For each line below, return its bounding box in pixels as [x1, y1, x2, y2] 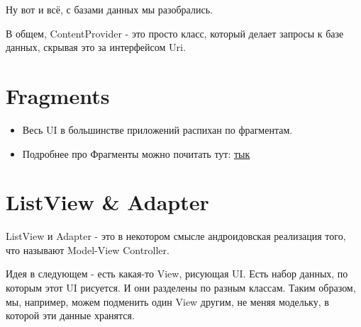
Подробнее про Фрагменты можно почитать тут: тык [22, 146, 250, 161]
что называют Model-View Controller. [6, 242, 170, 257]
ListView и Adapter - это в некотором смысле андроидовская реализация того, [6, 229, 346, 243]
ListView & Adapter [6, 188, 209, 217]
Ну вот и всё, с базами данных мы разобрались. [6, 2, 213, 16]
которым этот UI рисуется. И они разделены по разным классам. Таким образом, [6, 280, 356, 294]
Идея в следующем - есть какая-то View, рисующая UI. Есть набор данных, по [6, 266, 348, 281]
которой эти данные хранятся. [6, 308, 135, 323]
